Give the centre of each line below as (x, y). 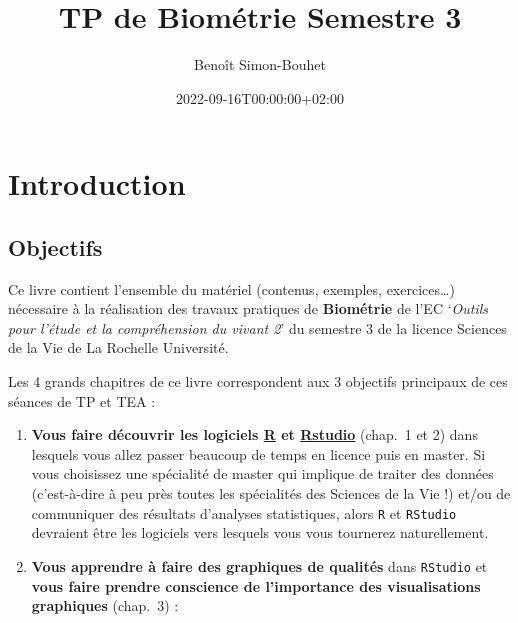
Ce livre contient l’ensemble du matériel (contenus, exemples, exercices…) (231, 288)
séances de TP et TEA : (82, 400)
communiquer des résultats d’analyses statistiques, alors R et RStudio (244, 512)
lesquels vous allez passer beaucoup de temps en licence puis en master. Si (258, 453)
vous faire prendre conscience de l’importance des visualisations (256, 585)
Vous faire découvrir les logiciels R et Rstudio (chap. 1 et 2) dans (254, 434)
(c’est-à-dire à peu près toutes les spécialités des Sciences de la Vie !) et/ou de (271, 493)
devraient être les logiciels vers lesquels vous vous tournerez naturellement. (260, 532)
